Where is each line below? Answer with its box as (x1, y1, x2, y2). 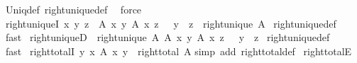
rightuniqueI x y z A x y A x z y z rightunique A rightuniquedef (5, 16, 336, 30)
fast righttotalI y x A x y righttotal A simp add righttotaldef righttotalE (5, 43, 352, 58)
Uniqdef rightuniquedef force (5, 2, 142, 16)
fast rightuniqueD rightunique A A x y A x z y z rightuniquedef (5, 30, 330, 45)
